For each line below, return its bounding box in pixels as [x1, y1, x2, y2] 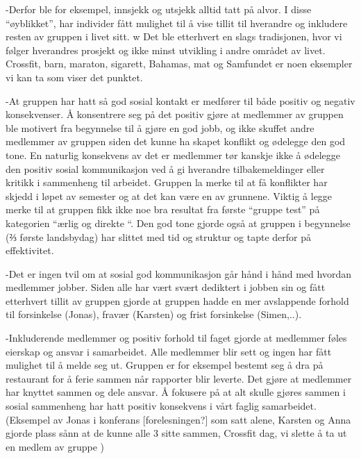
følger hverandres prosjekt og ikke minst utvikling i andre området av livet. [6, 42, 326, 57]
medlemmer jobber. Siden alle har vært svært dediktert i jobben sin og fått [6, 280, 326, 294]
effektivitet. [6, 243, 54, 258]
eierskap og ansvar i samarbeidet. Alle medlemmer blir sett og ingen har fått [6, 344, 332, 358]
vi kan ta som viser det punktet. [6, 69, 143, 84]
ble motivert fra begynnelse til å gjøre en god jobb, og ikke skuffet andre [6, 120, 314, 135]
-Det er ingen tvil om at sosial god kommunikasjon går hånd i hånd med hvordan [6, 266, 351, 281]
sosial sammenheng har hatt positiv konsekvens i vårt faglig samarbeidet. [6, 399, 317, 413]
